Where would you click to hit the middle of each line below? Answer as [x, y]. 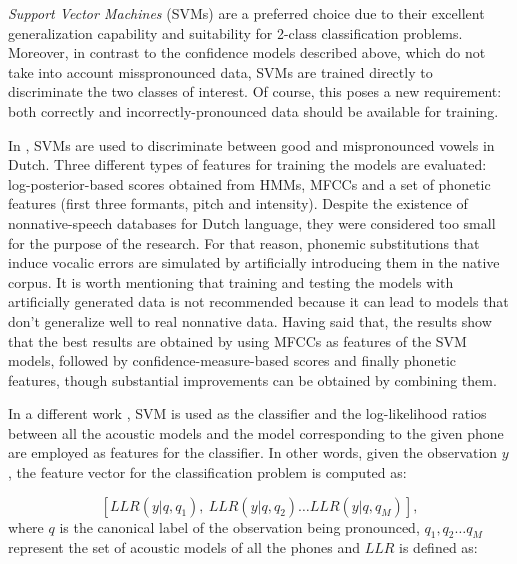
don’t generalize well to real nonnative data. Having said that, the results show [250, 320]
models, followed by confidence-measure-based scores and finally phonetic [232, 360]
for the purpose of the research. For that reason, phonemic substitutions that [244, 242]
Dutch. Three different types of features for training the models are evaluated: [247, 164]
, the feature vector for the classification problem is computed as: [207, 472]
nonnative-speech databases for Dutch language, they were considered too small [252, 222]
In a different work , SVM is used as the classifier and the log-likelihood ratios [247, 413]
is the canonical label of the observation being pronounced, [239, 526]
